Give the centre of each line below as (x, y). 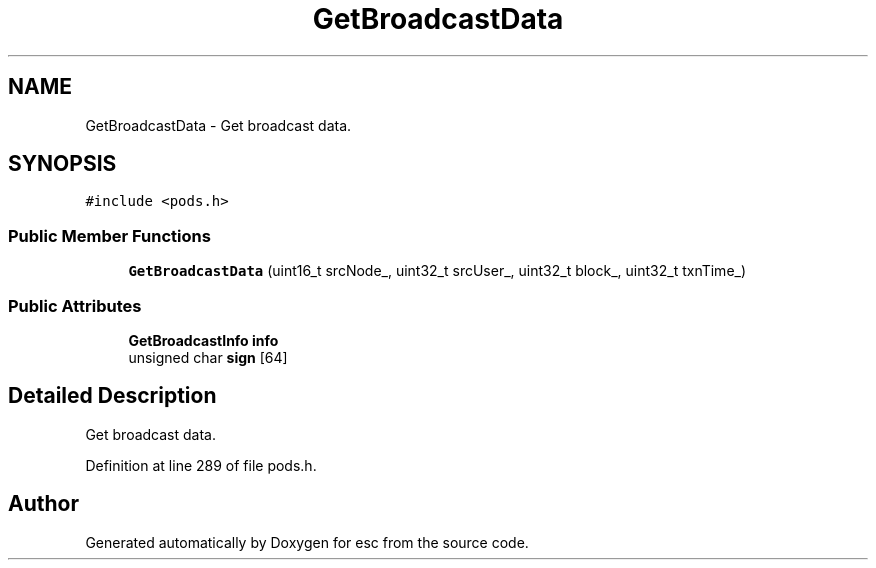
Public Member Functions (109, 235)
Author (43, 504)
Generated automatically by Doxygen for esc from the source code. (307, 542)
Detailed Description (112, 396)
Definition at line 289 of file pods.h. (201, 465)
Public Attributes (75, 305)
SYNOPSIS (62, 164)
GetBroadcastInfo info (203, 340)
